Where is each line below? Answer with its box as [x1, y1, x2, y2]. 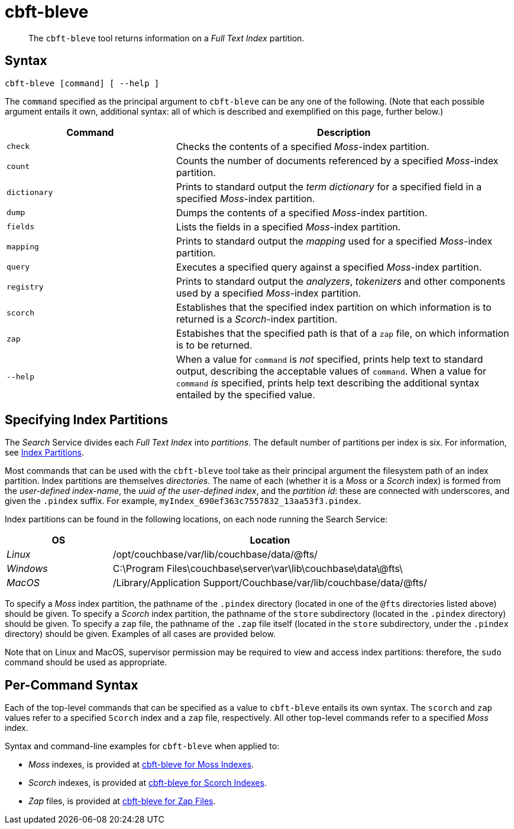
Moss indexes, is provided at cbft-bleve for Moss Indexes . [28, 759, 254, 770]
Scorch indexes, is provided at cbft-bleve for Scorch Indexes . [28, 778, 267, 788]
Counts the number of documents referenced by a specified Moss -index [176, 154, 499, 167]
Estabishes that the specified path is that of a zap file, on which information [176, 327, 509, 339]
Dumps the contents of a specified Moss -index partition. [176, 206, 428, 219]
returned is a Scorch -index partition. [176, 313, 338, 325]
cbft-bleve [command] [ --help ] [5, 78, 160, 88]
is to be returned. [176, 339, 253, 351]
